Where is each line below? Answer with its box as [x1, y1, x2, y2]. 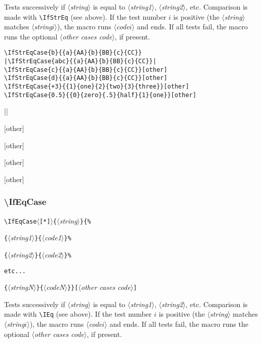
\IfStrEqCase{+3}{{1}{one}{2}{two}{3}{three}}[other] [4, 83, 190, 91]
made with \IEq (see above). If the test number [4, 309, 152, 319]
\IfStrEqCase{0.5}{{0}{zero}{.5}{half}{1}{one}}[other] [4, 91, 197, 99]
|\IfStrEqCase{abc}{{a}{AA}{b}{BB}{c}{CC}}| [4, 58, 157, 65]
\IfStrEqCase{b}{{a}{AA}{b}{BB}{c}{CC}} [4, 49, 142, 57]
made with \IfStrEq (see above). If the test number [4, 11, 166, 22]
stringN [10, 282, 33, 292]
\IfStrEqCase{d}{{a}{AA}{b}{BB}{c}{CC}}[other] [4, 74, 168, 82]
